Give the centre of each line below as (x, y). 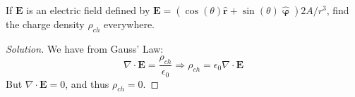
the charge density (45, 24)
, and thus (87, 83)
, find (338, 10)
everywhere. (129, 24)
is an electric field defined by (88, 10)
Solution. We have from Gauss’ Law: (85, 48)
